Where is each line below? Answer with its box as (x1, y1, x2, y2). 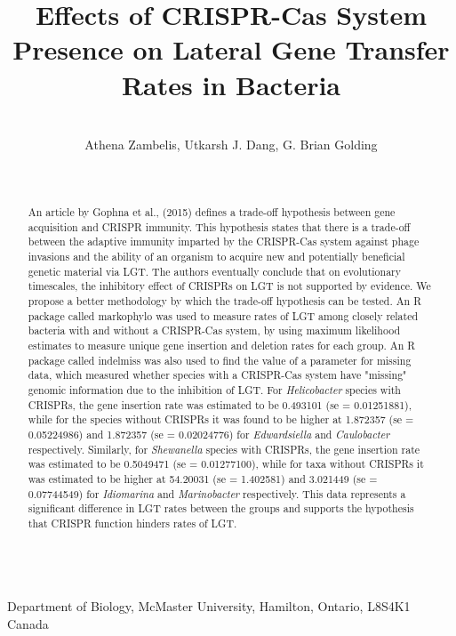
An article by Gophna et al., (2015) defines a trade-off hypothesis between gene (28, 205, 396, 220)
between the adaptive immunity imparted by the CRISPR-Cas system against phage (28, 234, 420, 249)
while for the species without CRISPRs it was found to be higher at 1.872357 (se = (28, 412, 414, 427)
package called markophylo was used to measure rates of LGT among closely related (28, 308, 419, 323)
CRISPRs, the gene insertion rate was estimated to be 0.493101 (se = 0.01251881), (28, 397, 412, 412)
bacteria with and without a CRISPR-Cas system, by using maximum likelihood (28, 323, 401, 338)
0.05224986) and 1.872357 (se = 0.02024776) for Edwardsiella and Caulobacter (28, 426, 390, 441)
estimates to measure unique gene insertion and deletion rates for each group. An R (28, 337, 416, 352)
